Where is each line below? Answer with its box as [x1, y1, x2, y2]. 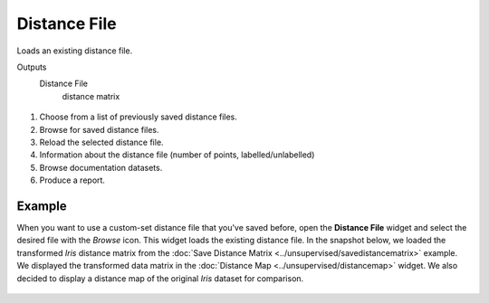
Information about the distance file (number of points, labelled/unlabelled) [39, 149, 315, 160]
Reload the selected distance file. [39, 137, 164, 147]
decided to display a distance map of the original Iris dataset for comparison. [16, 272, 304, 284]
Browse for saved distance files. [39, 124, 159, 135]
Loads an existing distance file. [16, 45, 133, 56]
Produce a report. [39, 175, 106, 185]
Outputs [16, 62, 47, 72]
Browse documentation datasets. [39, 162, 163, 173]
